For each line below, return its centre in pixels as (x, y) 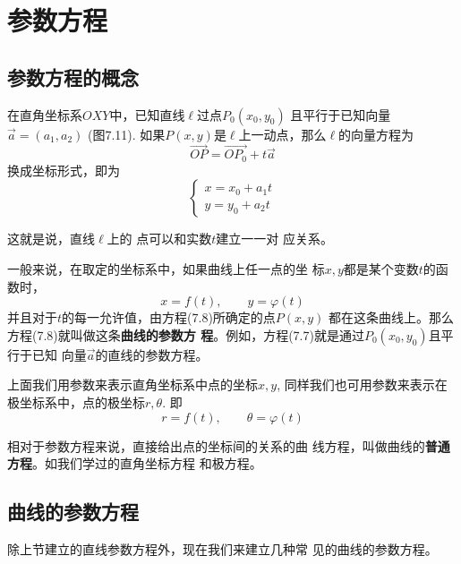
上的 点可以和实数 (159, 239)
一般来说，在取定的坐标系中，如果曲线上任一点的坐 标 (166, 269)
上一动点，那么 (282, 134)
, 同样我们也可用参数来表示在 (362, 385)
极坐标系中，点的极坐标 (76, 402)
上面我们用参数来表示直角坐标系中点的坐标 (132, 385)
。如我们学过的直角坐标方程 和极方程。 (147, 463)
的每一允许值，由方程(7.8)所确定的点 (169, 317)
